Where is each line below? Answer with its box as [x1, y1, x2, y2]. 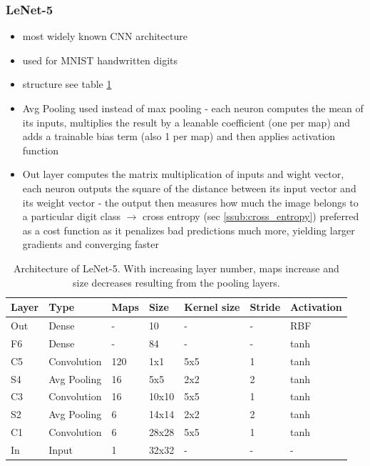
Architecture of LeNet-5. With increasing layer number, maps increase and [14, 260, 339, 275]
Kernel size [184, 299, 240, 314]
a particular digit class [22, 209, 120, 224]
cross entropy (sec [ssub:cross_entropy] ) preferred [142, 209, 359, 224]
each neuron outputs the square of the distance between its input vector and [22, 180, 356, 195]
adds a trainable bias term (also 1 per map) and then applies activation [22, 129, 336, 144]
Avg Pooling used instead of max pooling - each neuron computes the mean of [22, 101, 364, 115]
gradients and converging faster [22, 237, 160, 252]
